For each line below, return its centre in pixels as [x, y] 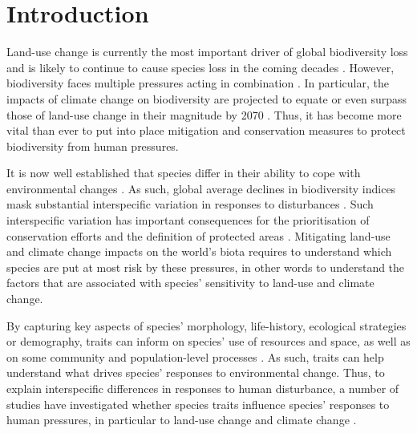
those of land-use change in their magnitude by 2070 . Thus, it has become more [204, 114]
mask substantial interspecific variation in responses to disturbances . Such [190, 204]
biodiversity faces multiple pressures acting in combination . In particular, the [198, 83]
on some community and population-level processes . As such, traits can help [195, 356]
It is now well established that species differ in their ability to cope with [184, 173]
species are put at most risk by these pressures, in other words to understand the [206, 267]
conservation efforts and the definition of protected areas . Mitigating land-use [198, 235]
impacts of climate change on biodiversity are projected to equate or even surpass [207, 98]
